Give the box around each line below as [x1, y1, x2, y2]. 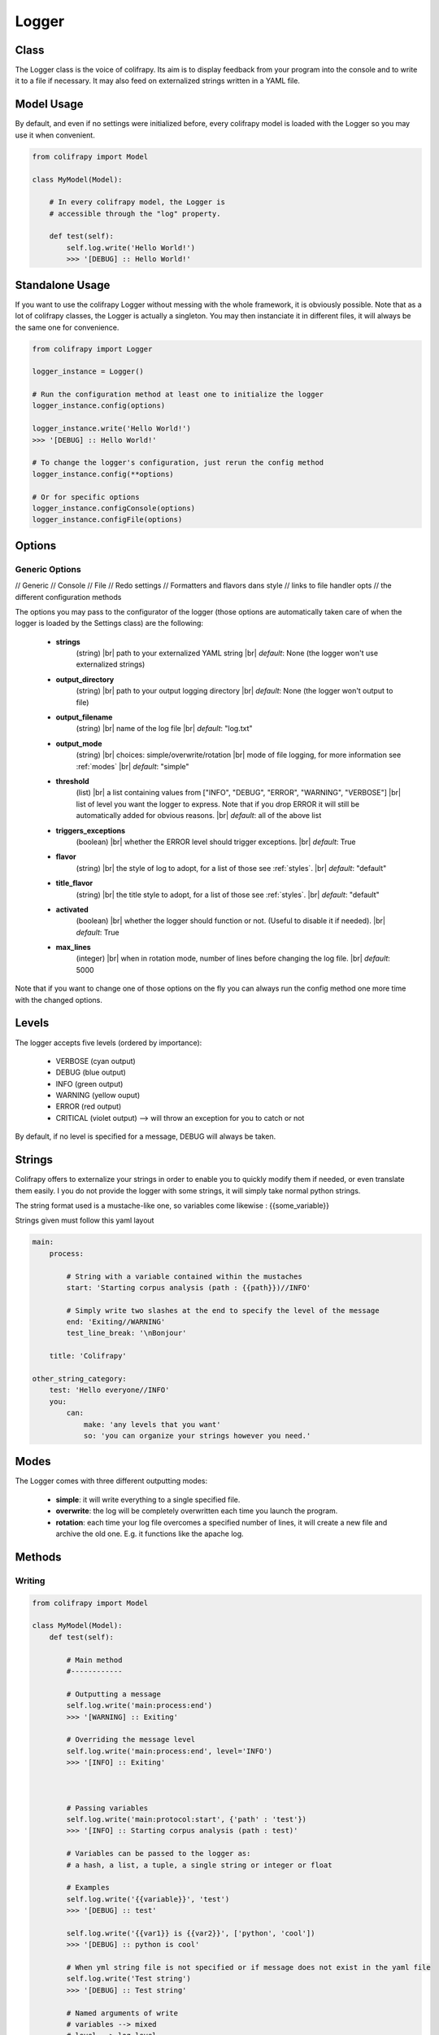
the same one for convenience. [15, 322, 120, 332]
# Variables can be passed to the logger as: [66, 1849, 251, 1858]
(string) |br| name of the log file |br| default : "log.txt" [76, 724, 253, 733]
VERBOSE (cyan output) [55, 1056, 136, 1066]
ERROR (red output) [55, 1101, 122, 1111]
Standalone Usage [15, 278, 111, 292]
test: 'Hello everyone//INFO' [49, 1385, 170, 1395]
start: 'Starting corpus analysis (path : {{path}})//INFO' [66, 1283, 311, 1292]
